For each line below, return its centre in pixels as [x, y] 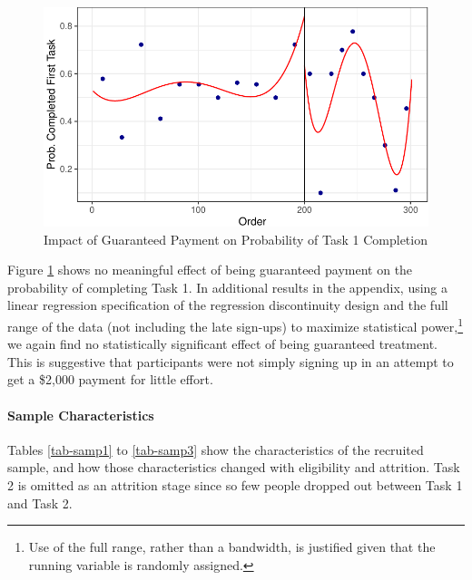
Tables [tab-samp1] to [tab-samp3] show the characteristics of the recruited [216, 449]
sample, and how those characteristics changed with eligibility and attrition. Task [234, 467]
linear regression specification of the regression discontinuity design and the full [228, 305]
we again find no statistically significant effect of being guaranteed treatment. [222, 344]
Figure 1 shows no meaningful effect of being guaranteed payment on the [210, 270]
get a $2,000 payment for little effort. [110, 379]
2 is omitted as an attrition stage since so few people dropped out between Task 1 [235, 485]
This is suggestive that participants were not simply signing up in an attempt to [231, 361]
